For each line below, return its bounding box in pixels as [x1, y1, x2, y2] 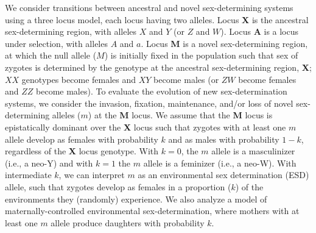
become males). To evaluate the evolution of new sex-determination [36, 85, 287, 98]
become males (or [153, 73, 219, 85]
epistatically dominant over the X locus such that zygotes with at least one [5, 120, 286, 133]
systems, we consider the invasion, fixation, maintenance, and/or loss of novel [5, 96, 293, 109]
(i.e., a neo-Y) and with [5, 156, 93, 169]
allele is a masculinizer [211, 145, 295, 157]
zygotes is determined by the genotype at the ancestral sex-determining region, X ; [5, 60, 312, 73]
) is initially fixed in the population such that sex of [104, 49, 298, 62]
